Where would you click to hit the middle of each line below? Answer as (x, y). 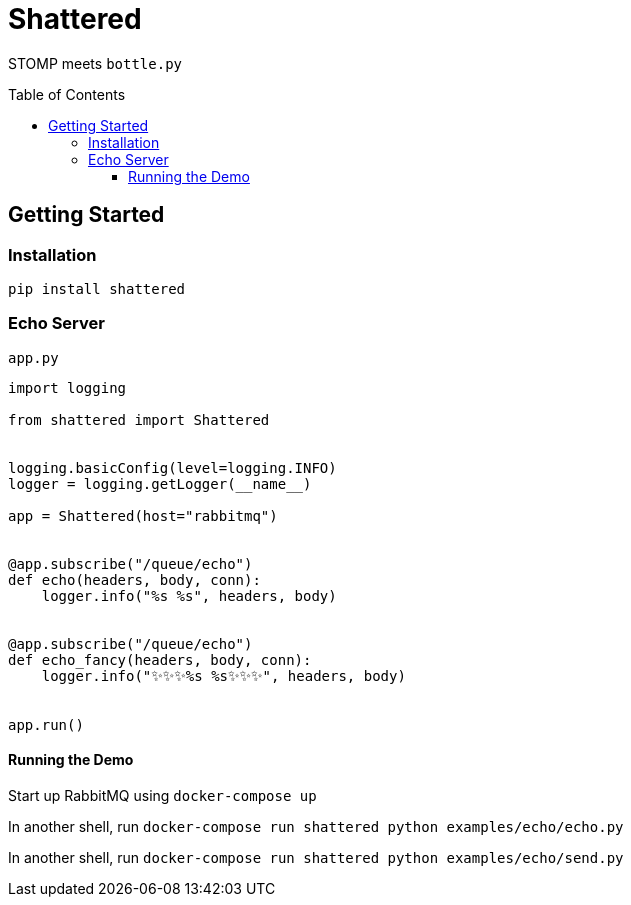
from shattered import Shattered (139, 419)
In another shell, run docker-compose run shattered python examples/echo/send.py (316, 857)
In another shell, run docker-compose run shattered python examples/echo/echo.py (316, 826)
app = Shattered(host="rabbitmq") (143, 515)
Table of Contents (67, 94)
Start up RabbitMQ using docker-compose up (162, 795)
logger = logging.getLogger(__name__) (160, 483)
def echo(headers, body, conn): (134, 579)
